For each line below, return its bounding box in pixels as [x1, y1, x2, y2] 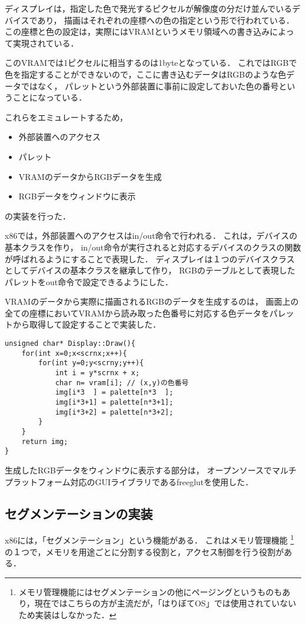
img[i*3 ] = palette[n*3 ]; [55, 388, 174, 397]
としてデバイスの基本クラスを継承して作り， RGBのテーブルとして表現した [5, 264, 295, 276]
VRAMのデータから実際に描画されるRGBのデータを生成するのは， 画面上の [5, 295, 299, 308]
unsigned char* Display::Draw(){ [5, 339, 135, 348]
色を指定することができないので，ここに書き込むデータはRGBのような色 [5, 68, 287, 80]
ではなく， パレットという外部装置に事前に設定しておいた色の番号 [21, 79, 279, 92]
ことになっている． [12, 91, 87, 104]
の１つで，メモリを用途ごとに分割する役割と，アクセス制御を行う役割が [5, 545, 284, 558]
